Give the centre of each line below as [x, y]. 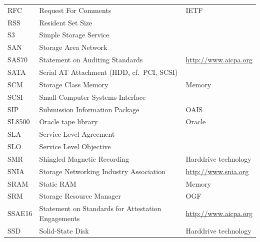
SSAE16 [20, 213]
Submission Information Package [89, 109]
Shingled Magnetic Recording [84, 158]
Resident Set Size [66, 22]
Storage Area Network [73, 47]
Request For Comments [75, 10]
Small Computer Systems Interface [92, 97]
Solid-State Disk [64, 230]
